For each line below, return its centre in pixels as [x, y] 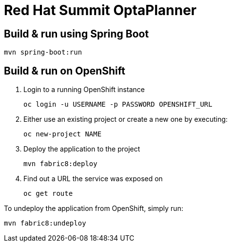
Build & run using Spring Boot [77, 34]
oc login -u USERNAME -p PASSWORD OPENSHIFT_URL [118, 104]
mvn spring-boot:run [43, 52]
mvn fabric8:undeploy [45, 223]
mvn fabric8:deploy [60, 164]
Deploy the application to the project [82, 149]
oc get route [48, 194]
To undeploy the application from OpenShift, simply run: [94, 208]
